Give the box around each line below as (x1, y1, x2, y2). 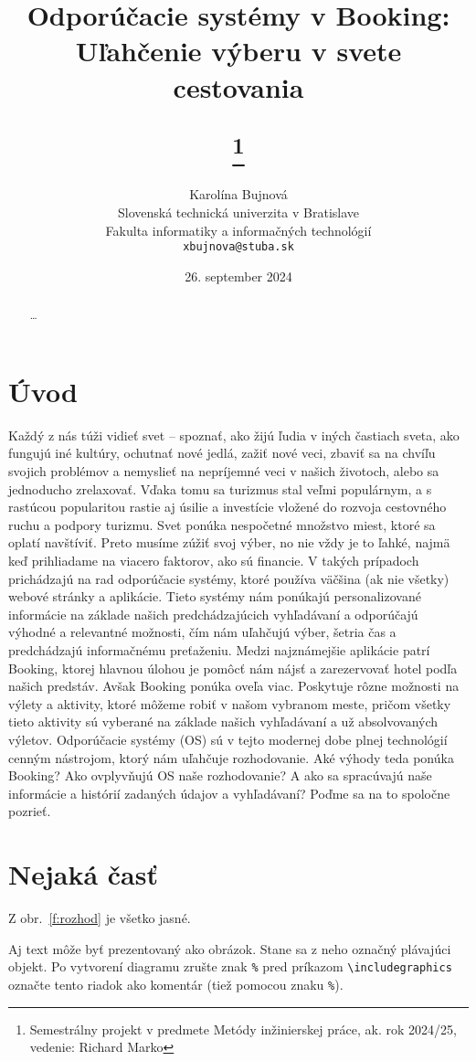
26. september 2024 (185, 266, 292, 285)
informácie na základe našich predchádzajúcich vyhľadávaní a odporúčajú (8, 604, 418, 623)
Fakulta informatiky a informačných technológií (105, 220, 372, 239)
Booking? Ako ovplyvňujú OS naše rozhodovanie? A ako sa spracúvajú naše (8, 766, 432, 785)
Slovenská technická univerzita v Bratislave (117, 203, 360, 221)
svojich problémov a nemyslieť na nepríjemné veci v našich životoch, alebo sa (8, 462, 439, 481)
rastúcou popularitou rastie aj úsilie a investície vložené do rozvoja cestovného (8, 497, 447, 516)
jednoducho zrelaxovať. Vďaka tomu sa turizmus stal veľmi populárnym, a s (8, 479, 432, 498)
